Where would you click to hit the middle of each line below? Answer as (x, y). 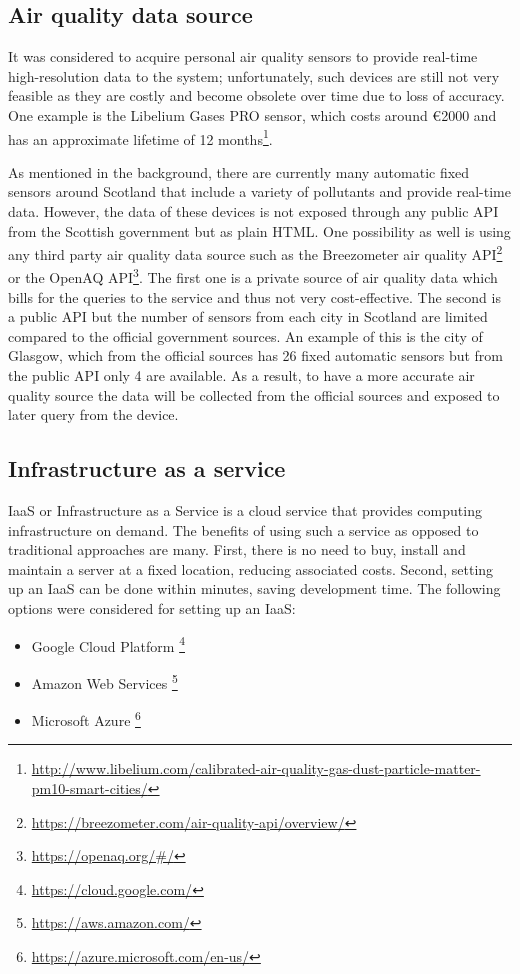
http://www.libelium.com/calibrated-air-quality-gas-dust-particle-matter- (256, 768)
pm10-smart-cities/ (89, 787)
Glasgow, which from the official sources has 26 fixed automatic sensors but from (256, 355)
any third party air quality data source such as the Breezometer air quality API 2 (255, 252)
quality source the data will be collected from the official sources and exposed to (254, 394)
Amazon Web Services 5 (104, 681)
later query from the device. (93, 414)
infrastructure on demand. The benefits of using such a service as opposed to (243, 529)
